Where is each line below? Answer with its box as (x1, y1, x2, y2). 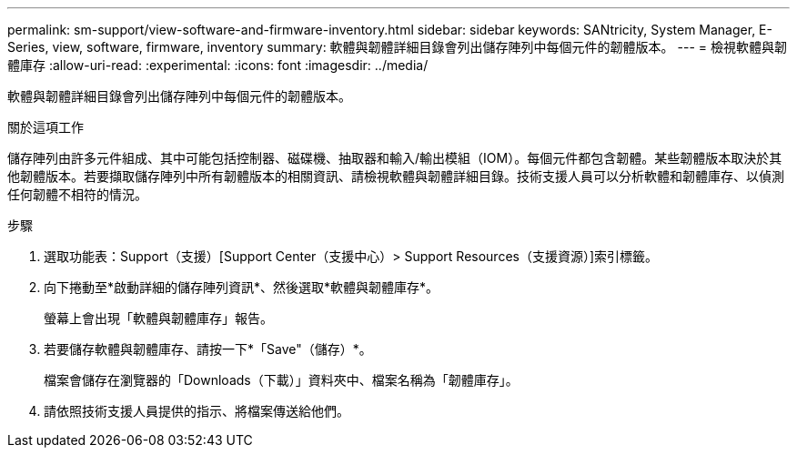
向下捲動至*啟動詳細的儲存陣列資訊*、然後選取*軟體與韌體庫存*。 (44, 279, 439, 295)
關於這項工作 (7, 119, 84, 135)
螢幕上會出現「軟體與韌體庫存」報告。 (44, 310, 273, 326)
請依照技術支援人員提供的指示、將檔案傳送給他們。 (44, 403, 349, 419)
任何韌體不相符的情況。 (7, 187, 147, 202)
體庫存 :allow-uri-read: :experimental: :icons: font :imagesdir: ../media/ (7, 57, 429, 73)
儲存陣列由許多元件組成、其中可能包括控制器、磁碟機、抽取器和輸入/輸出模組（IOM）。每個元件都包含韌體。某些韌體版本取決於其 (7, 150, 782, 166)
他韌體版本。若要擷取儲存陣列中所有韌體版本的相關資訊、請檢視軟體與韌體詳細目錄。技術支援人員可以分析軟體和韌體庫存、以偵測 (7, 168, 784, 184)
